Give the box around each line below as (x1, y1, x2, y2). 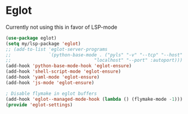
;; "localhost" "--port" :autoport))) (5, 58, 183, 64)
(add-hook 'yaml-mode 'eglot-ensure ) (5, 74, 100, 80)
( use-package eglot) (5, 35, 57, 41)
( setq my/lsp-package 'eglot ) (5, 40, 81, 47)
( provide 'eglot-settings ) (5, 101, 73, 108)
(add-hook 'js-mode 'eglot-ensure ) (5, 79, 95, 86)
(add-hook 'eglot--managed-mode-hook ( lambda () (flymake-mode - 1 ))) (5, 96, 183, 102)
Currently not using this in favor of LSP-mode (5, 23, 117, 31)
